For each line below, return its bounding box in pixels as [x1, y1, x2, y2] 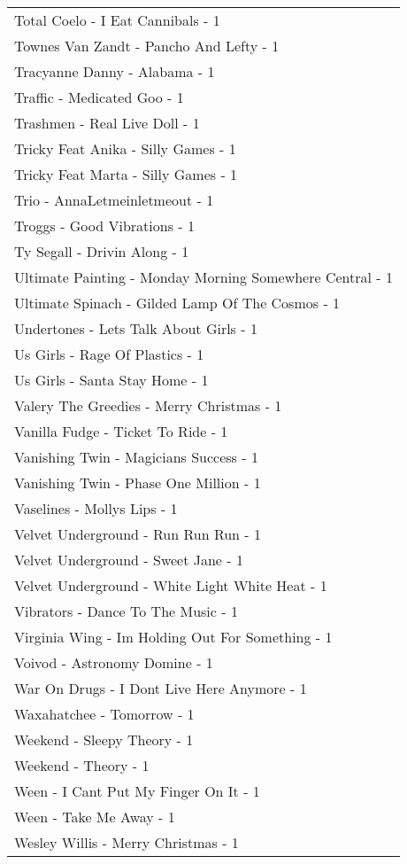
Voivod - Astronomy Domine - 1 [14, 652, 213, 673]
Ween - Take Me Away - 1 [14, 806, 175, 827]
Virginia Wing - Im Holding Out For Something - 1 [14, 627, 333, 647]
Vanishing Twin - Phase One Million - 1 [14, 472, 261, 493]
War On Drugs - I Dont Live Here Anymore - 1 [14, 678, 307, 698]
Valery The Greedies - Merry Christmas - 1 [14, 395, 282, 416]
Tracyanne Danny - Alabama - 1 [14, 61, 215, 82]
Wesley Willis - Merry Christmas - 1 [14, 832, 239, 852]
